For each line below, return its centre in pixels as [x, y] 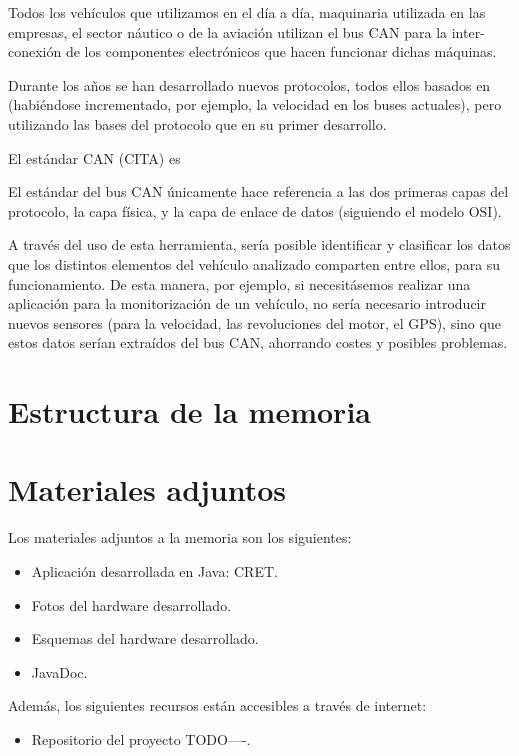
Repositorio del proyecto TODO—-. [141, 738]
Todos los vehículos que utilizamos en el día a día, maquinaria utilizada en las [247, 12]
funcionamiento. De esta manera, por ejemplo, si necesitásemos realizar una [239, 283]
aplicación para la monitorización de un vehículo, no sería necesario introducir [247, 303]
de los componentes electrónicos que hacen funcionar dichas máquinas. [281, 51]
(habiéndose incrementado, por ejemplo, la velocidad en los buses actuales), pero [255, 104]
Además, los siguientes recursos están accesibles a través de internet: [217, 705]
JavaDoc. [59, 671]
